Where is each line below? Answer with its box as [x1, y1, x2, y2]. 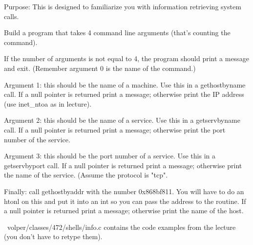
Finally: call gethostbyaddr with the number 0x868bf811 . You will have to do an [4, 186, 244, 196]
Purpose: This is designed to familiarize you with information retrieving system [4, 1, 241, 11]
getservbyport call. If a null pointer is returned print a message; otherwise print [4, 160, 242, 170]
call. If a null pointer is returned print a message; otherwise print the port [4, 124, 226, 134]
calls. [4, 11, 19, 21]
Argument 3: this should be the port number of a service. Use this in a [4, 151, 215, 161]
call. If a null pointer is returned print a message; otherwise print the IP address [4, 89, 244, 99]
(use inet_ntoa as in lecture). [4, 98, 92, 109]
